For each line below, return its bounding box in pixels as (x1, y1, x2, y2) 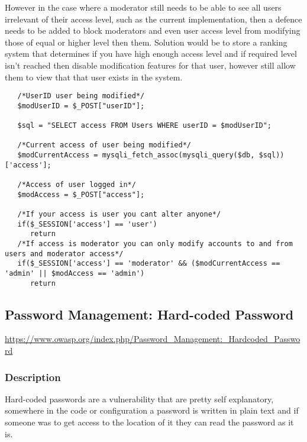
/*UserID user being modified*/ (17, 92, 145, 101)
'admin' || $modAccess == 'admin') (5, 269, 145, 278)
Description (5, 369, 61, 384)
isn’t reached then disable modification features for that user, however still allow (5, 59, 296, 71)
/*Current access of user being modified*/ (17, 141, 191, 150)
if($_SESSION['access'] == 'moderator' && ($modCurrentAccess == (17, 259, 280, 268)
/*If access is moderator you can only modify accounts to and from (17, 240, 293, 248)
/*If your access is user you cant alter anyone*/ (17, 210, 221, 219)
